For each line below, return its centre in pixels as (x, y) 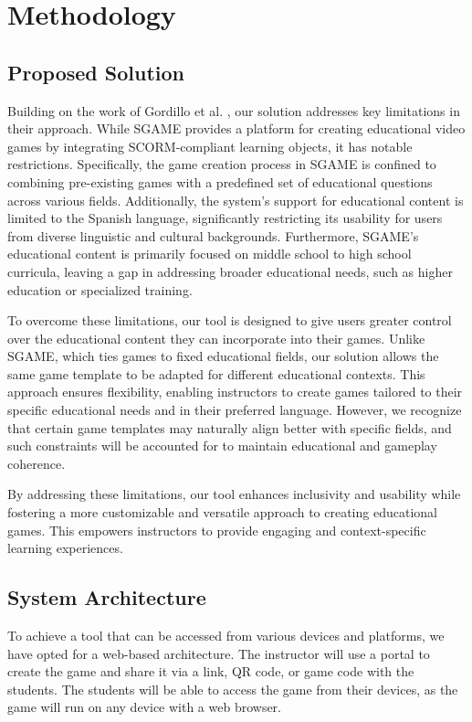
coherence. (37, 463)
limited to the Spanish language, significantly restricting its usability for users (225, 218)
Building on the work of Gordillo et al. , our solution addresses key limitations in (234, 110)
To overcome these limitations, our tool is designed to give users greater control (230, 320)
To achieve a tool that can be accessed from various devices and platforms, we (226, 636)
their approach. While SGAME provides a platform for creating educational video (236, 128)
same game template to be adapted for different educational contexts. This (216, 373)
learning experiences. (65, 548)
